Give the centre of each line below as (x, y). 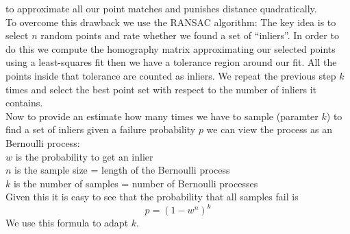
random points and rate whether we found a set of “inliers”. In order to (190, 35)
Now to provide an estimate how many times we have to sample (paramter (162, 116)
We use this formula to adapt (67, 223)
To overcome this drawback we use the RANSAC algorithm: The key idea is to (171, 22)
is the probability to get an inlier (84, 156)
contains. (24, 103)
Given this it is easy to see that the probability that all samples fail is (152, 197)
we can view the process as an (269, 129)
